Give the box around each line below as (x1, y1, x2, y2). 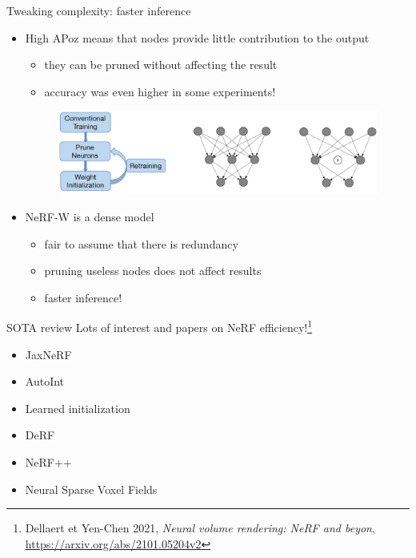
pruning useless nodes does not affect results (44, 262, 262, 279)
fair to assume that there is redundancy (44, 235, 238, 252)
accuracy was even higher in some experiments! (44, 83, 276, 99)
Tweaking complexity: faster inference (6, 2, 191, 18)
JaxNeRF (25, 346, 72, 362)
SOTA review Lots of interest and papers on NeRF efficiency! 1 (6, 317, 313, 335)
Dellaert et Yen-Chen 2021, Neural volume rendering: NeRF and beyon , (25, 520, 375, 536)
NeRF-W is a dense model (25, 208, 154, 224)
